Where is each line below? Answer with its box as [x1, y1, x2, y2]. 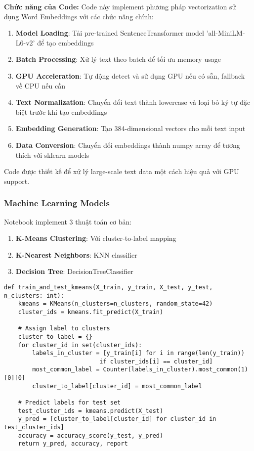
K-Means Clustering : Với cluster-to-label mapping [15, 233, 176, 243]
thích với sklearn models [15, 149, 89, 160]
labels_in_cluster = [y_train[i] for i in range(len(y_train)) [32, 350, 245, 357]
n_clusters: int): [4, 292, 64, 299]
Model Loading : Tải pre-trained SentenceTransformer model [15, 28, 204, 38]
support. [4, 176, 30, 186]
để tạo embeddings [37, 37, 94, 47]
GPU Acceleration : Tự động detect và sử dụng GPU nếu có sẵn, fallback [15, 70, 245, 81]
